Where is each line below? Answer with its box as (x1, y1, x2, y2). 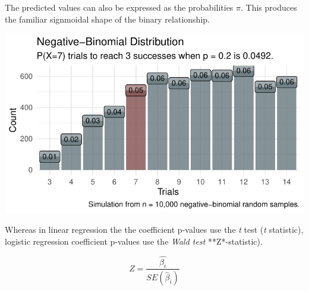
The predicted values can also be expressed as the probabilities (5, 1, 234, 13)
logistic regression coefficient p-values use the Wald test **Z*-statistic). (5, 235, 263, 247)
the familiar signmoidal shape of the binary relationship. (5, 12, 210, 25)
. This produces (241, 1, 297, 13)
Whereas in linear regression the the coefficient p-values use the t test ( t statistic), (5, 223, 304, 236)
